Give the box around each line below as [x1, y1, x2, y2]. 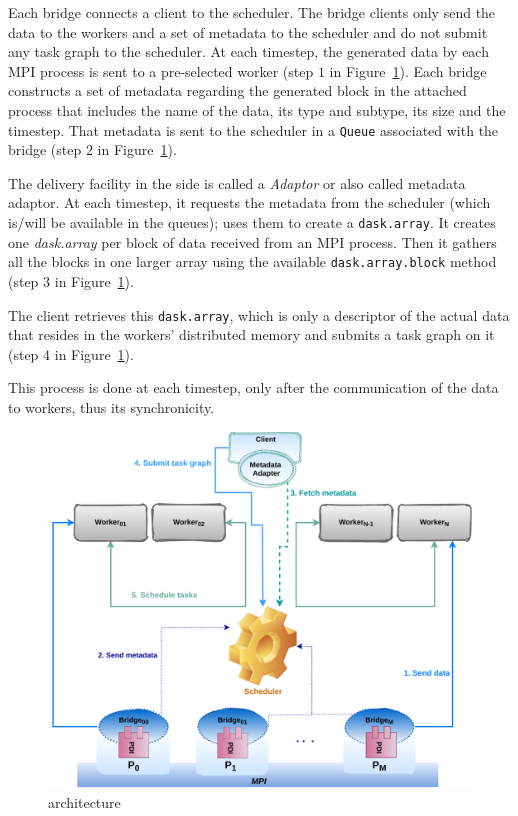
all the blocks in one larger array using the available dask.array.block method [8, 251, 497, 272]
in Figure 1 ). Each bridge [329, 60, 487, 81]
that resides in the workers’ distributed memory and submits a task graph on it [8, 324, 495, 345]
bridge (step [8, 139, 82, 160]
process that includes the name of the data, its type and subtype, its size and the [8, 99, 506, 120]
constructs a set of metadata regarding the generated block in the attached [8, 80, 467, 101]
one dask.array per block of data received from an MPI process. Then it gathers [8, 231, 497, 252]
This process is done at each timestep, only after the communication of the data [8, 377, 499, 398]
